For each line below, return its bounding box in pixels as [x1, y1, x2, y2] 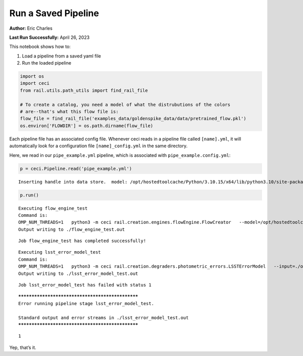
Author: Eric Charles [9, 25, 53, 31]
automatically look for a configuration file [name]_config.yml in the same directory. [9, 143, 188, 149]
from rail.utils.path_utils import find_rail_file [20, 87, 148, 93]
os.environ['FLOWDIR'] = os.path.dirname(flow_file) [20, 123, 154, 129]
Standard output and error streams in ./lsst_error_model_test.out [18, 315, 189, 320]
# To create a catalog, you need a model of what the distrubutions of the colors [20, 101, 231, 107]
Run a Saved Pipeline [9, 8, 99, 19]
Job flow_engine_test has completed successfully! [18, 238, 146, 244]
